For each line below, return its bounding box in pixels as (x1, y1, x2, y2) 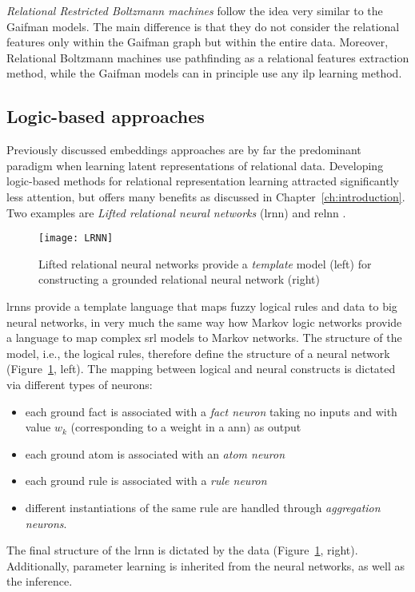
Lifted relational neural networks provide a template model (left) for (38, 255, 372, 272)
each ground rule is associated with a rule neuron (25, 472, 267, 489)
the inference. (6, 573, 73, 590)
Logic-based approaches (6, 104, 205, 129)
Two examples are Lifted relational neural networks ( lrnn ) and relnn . (6, 204, 346, 221)
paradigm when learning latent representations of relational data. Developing (6, 157, 384, 173)
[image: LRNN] (38, 232, 114, 244)
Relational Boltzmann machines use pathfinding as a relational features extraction (6, 49, 409, 66)
